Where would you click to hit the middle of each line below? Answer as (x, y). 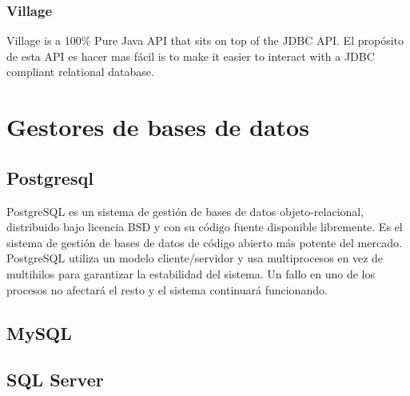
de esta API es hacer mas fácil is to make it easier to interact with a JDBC (191, 56)
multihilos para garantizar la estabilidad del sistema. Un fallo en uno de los (191, 273)
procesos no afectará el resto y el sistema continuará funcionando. (167, 289)
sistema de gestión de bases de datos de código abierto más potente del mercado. (204, 242)
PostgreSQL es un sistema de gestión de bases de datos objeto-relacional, (185, 211)
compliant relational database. (80, 72)
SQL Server (55, 380)
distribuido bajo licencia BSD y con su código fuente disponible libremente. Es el (205, 227)
